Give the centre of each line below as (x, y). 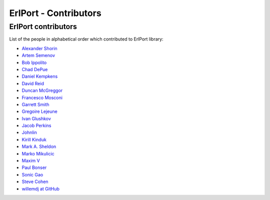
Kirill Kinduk (34, 139)
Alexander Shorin (39, 48)
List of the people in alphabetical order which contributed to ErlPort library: (86, 39)
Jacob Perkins (37, 126)
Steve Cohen (35, 182)
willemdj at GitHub (41, 188)
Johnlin (29, 132)
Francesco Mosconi (42, 97)
